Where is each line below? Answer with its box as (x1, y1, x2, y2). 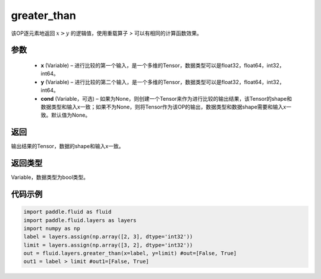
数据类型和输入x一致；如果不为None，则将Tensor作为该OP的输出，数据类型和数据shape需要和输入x (40, 103, 287, 110)
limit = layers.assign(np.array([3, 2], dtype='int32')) (23, 242, 193, 248)
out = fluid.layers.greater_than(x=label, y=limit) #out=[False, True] (23, 250, 237, 257)
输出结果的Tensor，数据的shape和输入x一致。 (11, 143, 124, 150)
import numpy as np (23, 225, 80, 232)
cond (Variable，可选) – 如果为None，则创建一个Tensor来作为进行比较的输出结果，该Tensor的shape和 (40, 95, 292, 102)
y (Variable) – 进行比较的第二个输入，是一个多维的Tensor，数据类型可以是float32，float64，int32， (40, 78, 285, 85)
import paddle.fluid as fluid (23, 209, 112, 216)
